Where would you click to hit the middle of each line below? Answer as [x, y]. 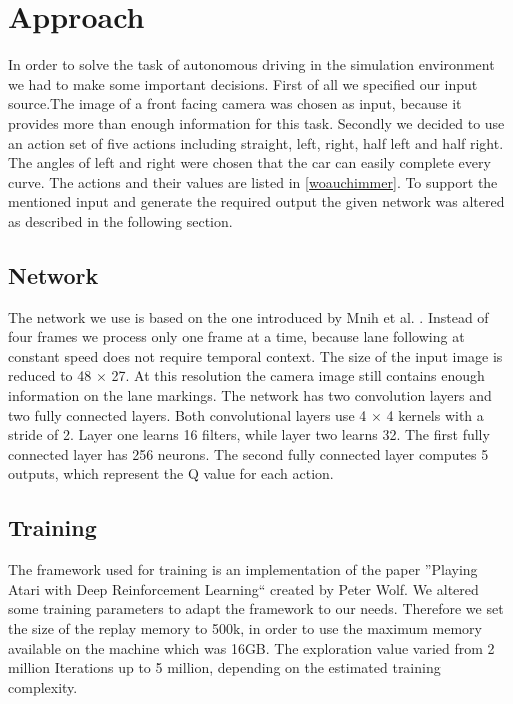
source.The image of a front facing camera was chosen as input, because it [235, 103]
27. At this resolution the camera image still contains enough [298, 375]
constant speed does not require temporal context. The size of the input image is [255, 355]
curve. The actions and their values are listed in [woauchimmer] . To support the [253, 181]
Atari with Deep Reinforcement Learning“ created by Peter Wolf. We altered [243, 588]
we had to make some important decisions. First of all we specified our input [243, 83]
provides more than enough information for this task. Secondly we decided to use [256, 122]
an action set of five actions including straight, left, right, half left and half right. [256, 142]
